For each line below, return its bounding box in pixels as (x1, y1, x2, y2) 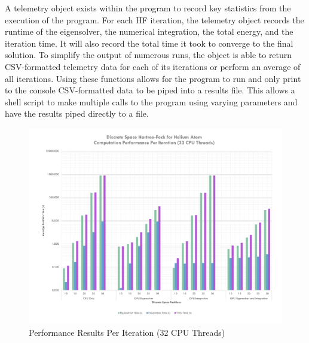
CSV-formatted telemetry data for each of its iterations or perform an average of (5, 60, 301, 72)
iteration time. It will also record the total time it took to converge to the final (5, 37, 293, 49)
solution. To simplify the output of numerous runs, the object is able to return (5, 48, 292, 61)
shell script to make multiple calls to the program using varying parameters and (5, 95, 298, 108)
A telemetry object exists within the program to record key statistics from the (5, 2, 291, 14)
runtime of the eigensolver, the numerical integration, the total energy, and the (5, 25, 293, 38)
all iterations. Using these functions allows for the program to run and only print (5, 72, 301, 84)
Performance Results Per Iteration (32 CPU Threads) (29, 326, 225, 339)
